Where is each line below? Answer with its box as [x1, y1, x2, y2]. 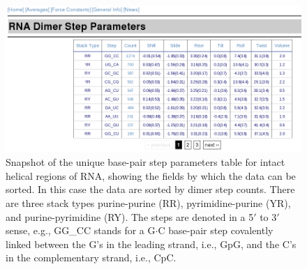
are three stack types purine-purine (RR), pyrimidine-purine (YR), [6, 196, 291, 210]
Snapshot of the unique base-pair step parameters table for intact [6, 155, 285, 169]
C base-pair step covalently [158, 223, 274, 238]
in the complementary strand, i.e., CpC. [6, 250, 177, 265]
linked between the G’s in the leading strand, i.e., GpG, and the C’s [6, 236, 297, 251]
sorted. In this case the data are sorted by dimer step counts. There [6, 182, 295, 197]
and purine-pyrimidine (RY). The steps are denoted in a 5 [6, 209, 254, 224]
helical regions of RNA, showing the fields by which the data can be [6, 168, 296, 183]
